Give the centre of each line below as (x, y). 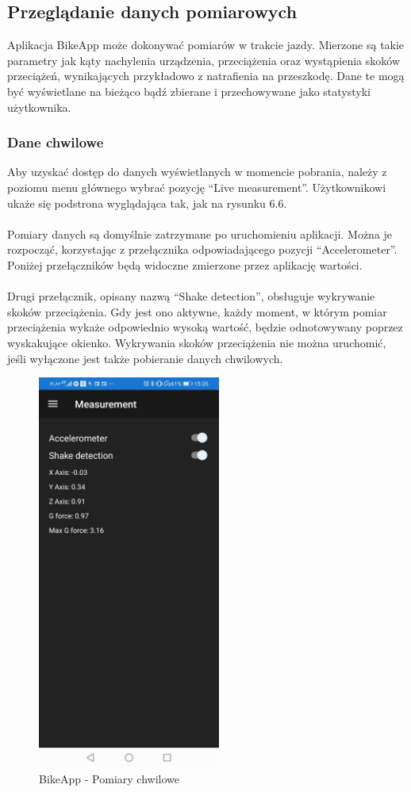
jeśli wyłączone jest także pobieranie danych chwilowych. (145, 358)
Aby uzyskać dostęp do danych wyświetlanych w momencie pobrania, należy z (197, 172)
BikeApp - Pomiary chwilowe (109, 778)
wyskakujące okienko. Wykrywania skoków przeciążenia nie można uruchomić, (197, 342)
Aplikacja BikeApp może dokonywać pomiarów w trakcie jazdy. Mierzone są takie (206, 45)
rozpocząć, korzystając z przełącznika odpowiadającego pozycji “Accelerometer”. (202, 249)
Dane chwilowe (56, 142)
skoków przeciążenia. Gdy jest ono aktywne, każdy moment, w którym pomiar (197, 311)
